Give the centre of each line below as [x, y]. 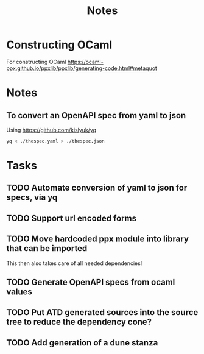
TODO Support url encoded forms [72, 218]
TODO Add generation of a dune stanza [82, 343]
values [19, 292]
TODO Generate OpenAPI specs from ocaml [91, 282]
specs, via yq [32, 198]
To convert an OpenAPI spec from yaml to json [96, 115]
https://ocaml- [85, 62]
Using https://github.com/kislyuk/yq [51, 130]
